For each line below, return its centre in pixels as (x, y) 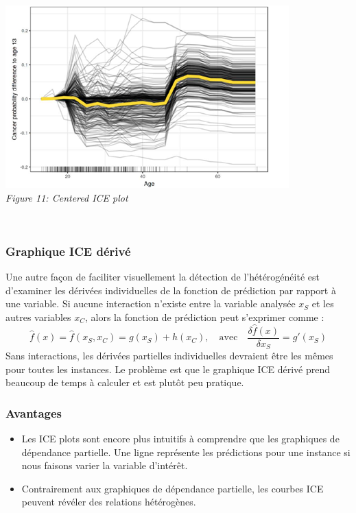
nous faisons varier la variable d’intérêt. (105, 465)
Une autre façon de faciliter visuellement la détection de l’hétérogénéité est (163, 276)
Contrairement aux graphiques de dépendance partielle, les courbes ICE (173, 488)
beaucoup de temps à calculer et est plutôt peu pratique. (125, 382)
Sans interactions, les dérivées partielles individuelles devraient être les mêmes (169, 356)
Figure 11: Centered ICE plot (67, 197)
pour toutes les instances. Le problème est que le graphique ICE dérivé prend (168, 369)
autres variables (38, 317)
